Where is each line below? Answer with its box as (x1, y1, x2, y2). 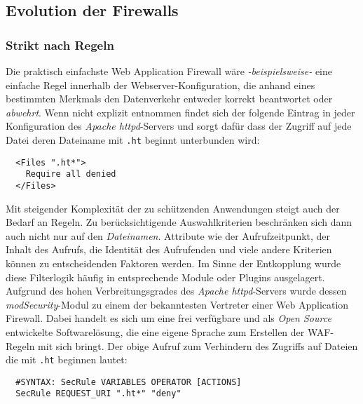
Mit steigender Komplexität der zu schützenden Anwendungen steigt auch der (6, 201, 340, 215)
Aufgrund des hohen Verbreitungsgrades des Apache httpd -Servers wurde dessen (6, 283, 347, 298)
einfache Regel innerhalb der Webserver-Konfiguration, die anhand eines (6, 77, 315, 92)
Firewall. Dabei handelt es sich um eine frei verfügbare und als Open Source (6, 311, 331, 325)
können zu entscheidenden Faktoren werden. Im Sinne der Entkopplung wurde (6, 255, 341, 270)
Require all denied (25, 169, 116, 180)
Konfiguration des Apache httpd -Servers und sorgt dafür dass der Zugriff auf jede (6, 119, 352, 133)
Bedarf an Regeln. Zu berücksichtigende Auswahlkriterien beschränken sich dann (6, 215, 352, 229)
